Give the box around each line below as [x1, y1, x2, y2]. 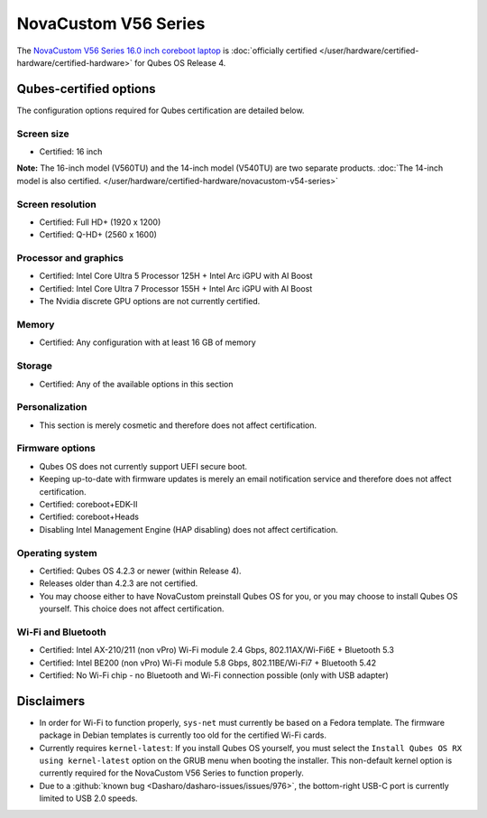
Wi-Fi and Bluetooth [16, 626, 107, 638]
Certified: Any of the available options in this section [39, 378, 234, 389]
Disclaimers [16, 693, 86, 709]
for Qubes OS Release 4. [133, 57, 226, 68]
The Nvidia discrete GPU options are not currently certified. [39, 296, 261, 307]
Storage [16, 359, 53, 372]
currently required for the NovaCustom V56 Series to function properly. [39, 767, 304, 778]
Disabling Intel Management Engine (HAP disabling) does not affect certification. [39, 524, 338, 534]
